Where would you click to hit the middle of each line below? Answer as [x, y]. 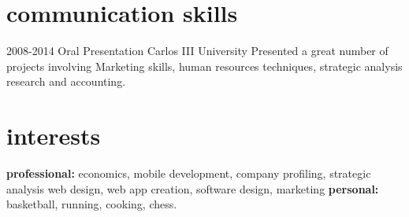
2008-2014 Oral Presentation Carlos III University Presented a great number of [197, 51]
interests [54, 136]
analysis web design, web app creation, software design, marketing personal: [193, 188]
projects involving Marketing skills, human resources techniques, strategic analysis [204, 66]
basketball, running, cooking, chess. [92, 204]
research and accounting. [66, 81]
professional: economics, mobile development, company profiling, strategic [189, 173]
